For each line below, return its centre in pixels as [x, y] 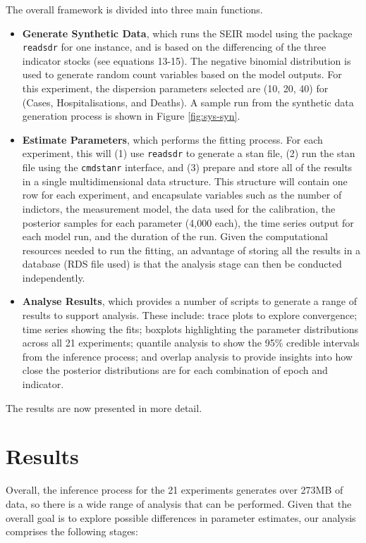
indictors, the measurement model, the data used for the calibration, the [179, 208]
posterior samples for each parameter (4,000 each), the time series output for [188, 222]
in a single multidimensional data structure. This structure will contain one [185, 181]
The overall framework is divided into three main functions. [134, 9]
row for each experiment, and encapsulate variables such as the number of [182, 195]
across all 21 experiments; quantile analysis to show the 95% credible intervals [191, 343]
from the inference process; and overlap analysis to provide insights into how [187, 356]
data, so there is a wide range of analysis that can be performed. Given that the [179, 503]
